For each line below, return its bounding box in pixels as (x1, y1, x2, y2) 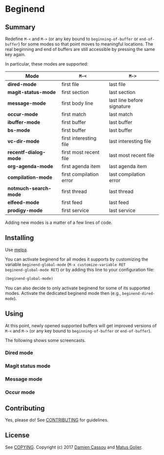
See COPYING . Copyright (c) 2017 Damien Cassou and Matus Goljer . (5, 444, 143, 450)
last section (109, 89, 136, 96)
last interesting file (109, 138, 151, 144)
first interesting (61, 135, 97, 142)
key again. (5, 51, 26, 57)
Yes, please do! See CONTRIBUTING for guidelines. (5, 417, 109, 423)
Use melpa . (5, 246, 28, 253)
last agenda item (109, 163, 147, 169)
